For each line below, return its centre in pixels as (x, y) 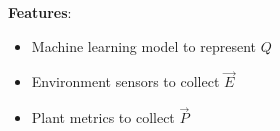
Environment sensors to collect (125, 81)
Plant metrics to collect (103, 117)
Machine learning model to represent (143, 45)
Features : (40, 12)
